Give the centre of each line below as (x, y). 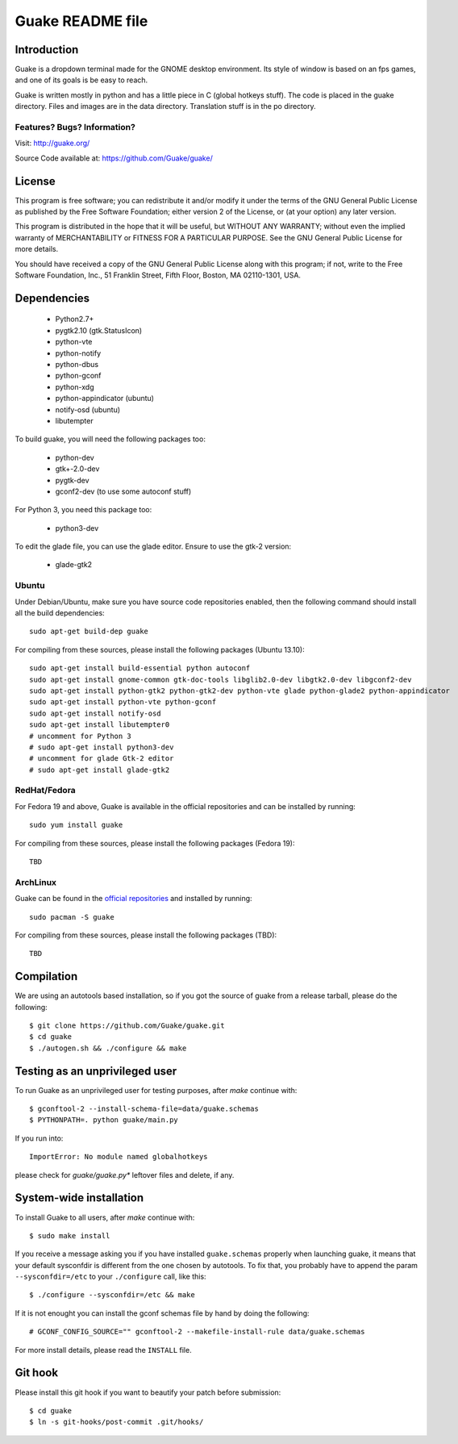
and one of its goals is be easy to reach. (81, 80)
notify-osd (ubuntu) (88, 409)
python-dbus (77, 364)
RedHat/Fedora (45, 791)
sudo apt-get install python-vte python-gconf (123, 702)
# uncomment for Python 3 (81, 736)
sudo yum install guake (76, 825)
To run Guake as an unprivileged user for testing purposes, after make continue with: (156, 1090)
